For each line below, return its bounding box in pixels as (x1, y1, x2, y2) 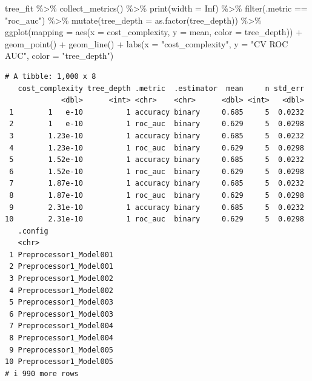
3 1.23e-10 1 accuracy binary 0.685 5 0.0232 (9, 131, 304, 140)
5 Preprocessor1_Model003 (9, 298, 113, 307)
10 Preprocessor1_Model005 (5, 357, 113, 366)
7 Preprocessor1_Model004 (9, 322, 113, 331)
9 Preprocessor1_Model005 (9, 345, 113, 354)
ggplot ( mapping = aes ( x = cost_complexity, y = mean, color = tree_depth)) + (5, 25, 303, 38)
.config (18, 226, 48, 235)
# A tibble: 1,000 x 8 (5, 72, 96, 81)
